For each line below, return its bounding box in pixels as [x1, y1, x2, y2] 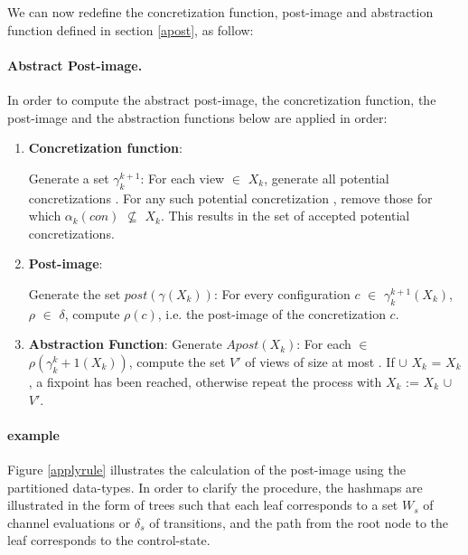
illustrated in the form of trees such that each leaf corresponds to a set [7, 495, 398, 514]
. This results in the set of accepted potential [160, 206, 410, 225]
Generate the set [28, 284, 121, 303]
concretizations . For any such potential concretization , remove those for [28, 188, 433, 207]
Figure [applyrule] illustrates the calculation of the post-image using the [7, 459, 406, 478]
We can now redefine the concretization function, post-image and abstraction [7, 3, 434, 21]
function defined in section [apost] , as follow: [7, 20, 254, 39]
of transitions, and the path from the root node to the [149, 513, 449, 531]
